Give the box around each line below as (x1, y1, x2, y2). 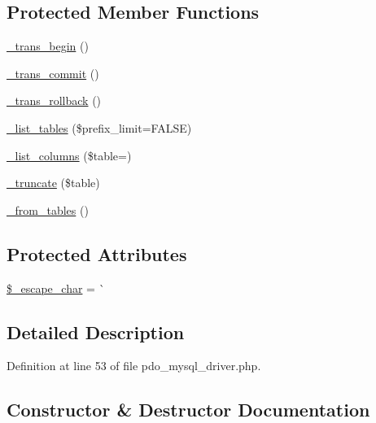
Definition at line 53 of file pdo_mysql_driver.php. (7, 357, 261, 374)
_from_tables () (7, 201, 89, 218)
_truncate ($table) (7, 174, 100, 191)
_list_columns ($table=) (7, 146, 132, 164)
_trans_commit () (7, 64, 99, 81)
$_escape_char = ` (7, 279, 105, 296)
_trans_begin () (7, 37, 89, 55)
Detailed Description (7, 319, 185, 344)
